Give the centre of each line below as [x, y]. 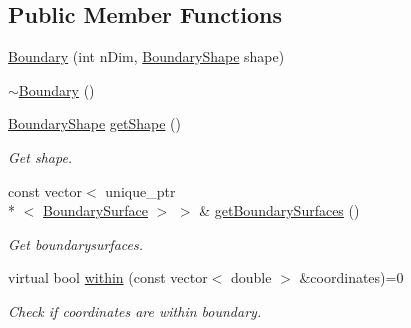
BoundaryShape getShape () [94, 123]
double [251, 277]
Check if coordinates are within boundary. [135, 310]
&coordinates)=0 [351, 277]
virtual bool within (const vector [108, 277]
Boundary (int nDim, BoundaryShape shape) [146, 56]
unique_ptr [140, 190]
